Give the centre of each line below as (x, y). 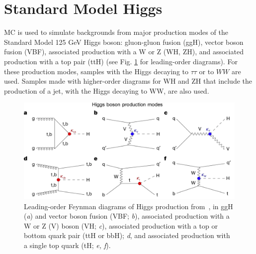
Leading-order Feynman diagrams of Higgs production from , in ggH (128, 206)
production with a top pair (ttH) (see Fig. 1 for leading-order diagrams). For (121, 61)
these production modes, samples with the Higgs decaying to (96, 71)
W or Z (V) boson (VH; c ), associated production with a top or (121, 225)
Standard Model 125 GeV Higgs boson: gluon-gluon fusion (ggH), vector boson (124, 42)
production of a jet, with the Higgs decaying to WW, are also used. (107, 90)
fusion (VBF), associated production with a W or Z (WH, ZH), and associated (124, 52)
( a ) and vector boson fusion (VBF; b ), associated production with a (127, 216)
